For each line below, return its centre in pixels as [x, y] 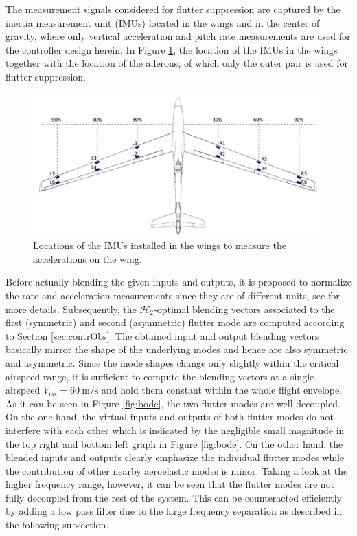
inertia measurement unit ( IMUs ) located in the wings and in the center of [163, 22]
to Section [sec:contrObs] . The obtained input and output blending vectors [162, 335]
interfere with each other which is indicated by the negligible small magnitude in [175, 430]
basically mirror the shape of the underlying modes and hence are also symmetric [177, 349]
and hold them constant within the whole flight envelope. [222, 390]
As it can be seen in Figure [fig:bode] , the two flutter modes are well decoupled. [173, 403]
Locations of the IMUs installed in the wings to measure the [160, 245]
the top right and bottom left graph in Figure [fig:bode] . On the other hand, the [174, 443]
